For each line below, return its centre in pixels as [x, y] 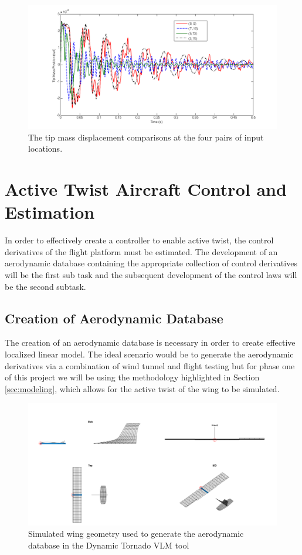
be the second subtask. [45, 286]
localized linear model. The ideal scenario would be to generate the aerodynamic [149, 354]
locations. [45, 148]
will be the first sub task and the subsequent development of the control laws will [151, 275]
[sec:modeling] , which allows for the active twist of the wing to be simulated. [142, 388]
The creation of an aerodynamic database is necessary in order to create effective [150, 342]
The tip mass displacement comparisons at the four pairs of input [146, 137]
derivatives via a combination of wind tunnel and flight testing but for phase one [150, 365]
